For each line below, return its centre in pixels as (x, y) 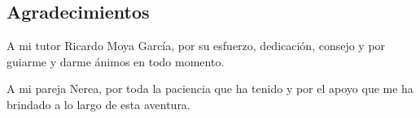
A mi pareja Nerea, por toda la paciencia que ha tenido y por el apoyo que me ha (210, 88)
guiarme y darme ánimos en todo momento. (116, 61)
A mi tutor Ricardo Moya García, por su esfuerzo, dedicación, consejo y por (196, 46)
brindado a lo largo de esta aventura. (98, 104)
